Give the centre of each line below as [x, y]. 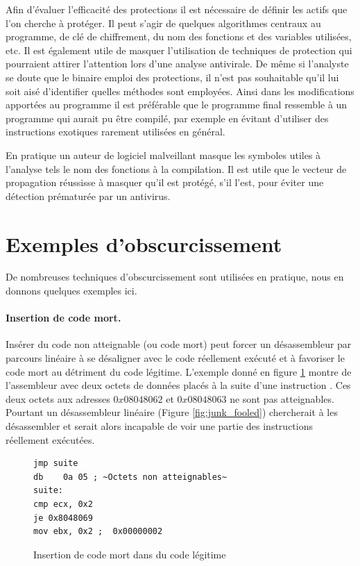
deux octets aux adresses [58, 398]
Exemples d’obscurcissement [144, 243]
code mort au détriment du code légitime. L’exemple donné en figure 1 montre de [179, 371]
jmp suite [56, 464]
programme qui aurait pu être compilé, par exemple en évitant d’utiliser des [167, 118]
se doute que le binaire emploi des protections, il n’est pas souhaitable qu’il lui [172, 77]
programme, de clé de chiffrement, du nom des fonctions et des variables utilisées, [179, 36]
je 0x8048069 [63, 518]
